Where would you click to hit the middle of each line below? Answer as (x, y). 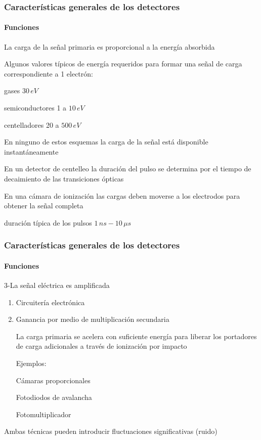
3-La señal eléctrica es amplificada (57, 285)
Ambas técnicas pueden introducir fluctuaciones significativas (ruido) (111, 431)
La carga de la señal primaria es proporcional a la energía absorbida (110, 46)
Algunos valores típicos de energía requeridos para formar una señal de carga (123, 64)
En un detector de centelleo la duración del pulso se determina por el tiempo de (128, 169)
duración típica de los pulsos (48, 222)
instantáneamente (31, 151)
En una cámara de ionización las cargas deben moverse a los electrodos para (122, 195)
